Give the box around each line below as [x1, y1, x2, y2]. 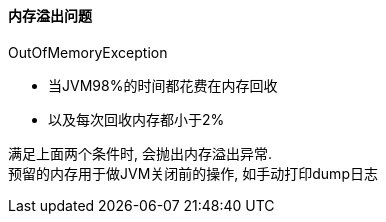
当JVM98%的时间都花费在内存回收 [48, 76, 278, 94]
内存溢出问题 [8, 7, 92, 24]
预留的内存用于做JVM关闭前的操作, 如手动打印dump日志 [8, 164, 378, 182]
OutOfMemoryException [8, 43, 168, 61]
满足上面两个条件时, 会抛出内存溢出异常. [8, 144, 273, 162]
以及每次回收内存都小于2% [48, 110, 225, 128]
